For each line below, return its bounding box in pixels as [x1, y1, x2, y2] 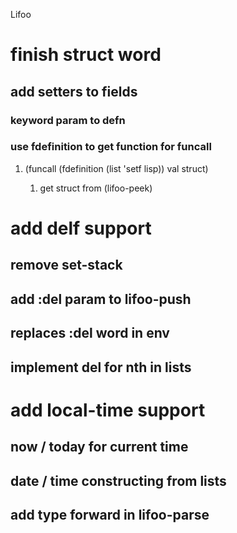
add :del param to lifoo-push [10, 290, 192, 308]
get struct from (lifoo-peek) [39, 182, 153, 194]
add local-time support [10, 399, 206, 421]
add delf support [10, 217, 152, 239]
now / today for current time [10, 439, 189, 456]
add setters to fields [10, 83, 138, 100]
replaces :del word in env [10, 325, 170, 342]
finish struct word [10, 44, 162, 66]
